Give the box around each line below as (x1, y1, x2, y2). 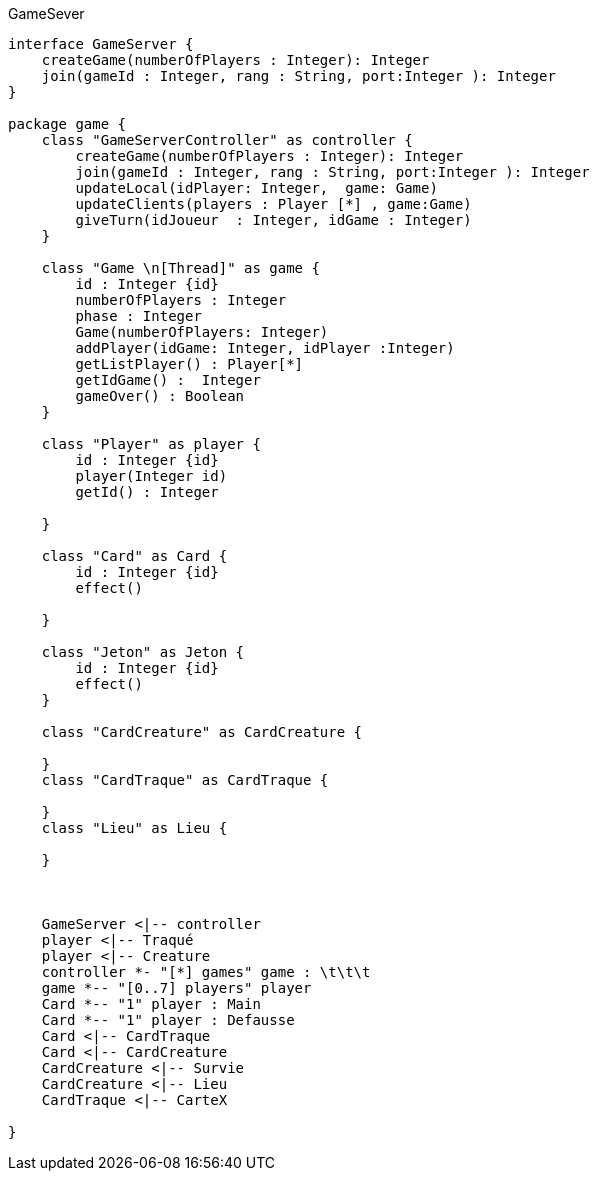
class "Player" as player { (41, 436, 261, 452)
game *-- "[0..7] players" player (41, 980, 312, 996)
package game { (8, 116, 127, 132)
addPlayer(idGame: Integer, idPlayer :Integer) (75, 340, 455, 356)
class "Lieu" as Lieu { (41, 820, 228, 836)
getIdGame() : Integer (75, 372, 261, 388)
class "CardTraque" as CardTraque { (41, 772, 329, 788)
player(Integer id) (75, 468, 228, 484)
